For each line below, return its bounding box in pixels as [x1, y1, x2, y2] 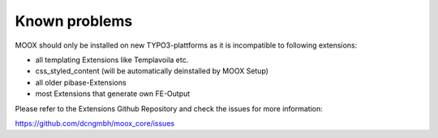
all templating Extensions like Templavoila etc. [35, 55, 189, 65]
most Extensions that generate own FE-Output [35, 89, 191, 98]
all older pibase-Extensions [35, 77, 127, 87]
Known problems [15, 12, 133, 30]
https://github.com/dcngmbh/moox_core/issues [15, 118, 174, 128]
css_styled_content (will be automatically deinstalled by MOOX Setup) [35, 66, 269, 76]
